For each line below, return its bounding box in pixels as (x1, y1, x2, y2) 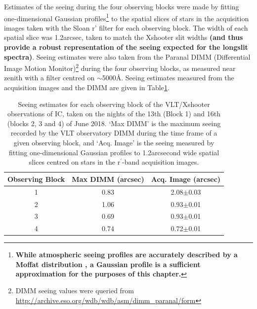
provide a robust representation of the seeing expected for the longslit (4, 42, 248, 52)
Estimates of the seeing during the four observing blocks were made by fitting (4, 1, 239, 11)
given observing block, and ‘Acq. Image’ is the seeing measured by (13, 137, 214, 148)
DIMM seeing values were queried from (15, 285, 134, 296)
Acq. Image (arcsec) (151, 173, 221, 184)
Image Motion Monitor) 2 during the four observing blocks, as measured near (4, 62, 236, 73)
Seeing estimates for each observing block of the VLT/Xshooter (18, 99, 210, 109)
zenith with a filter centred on (4, 72, 95, 83)
